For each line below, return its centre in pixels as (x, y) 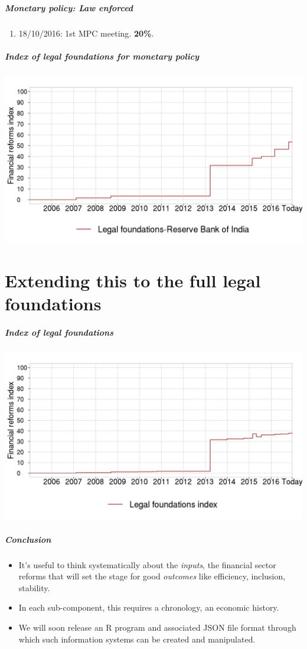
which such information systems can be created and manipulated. (137, 639)
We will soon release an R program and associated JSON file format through (157, 627)
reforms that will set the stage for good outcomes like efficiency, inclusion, (152, 576)
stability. (34, 587)
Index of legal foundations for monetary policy (102, 56)
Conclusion (28, 539)
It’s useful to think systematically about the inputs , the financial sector (147, 564)
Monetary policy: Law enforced (69, 7)
